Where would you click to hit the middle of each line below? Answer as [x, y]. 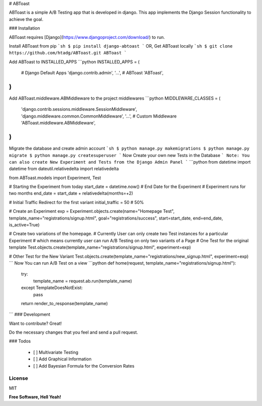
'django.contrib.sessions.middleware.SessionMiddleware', [79, 109]
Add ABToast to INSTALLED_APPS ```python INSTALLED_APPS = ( [74, 62]
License [19, 378]
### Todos [20, 341]
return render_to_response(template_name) [65, 303]
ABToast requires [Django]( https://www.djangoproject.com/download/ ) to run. [87, 37]
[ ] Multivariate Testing [56, 352]
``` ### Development [30, 314]
